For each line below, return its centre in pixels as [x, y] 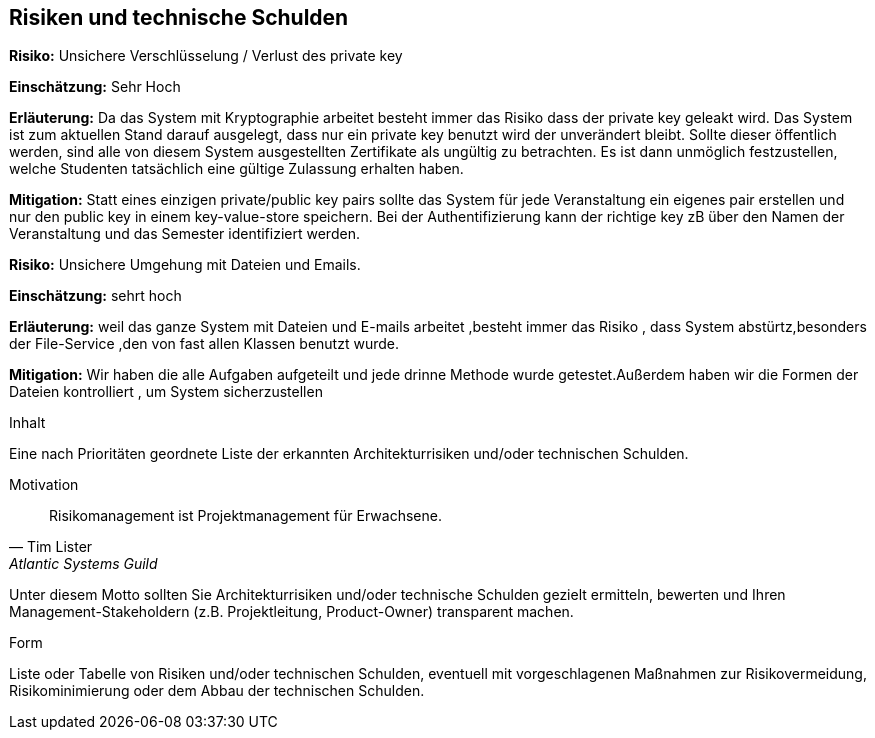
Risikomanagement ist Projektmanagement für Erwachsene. [245, 516]
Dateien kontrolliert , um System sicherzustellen [166, 392]
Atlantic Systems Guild [83, 564]
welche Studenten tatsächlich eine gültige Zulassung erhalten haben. [236, 169]
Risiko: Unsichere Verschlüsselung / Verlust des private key [206, 56]
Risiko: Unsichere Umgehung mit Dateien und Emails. [185, 265]
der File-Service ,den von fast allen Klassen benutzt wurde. [204, 344]
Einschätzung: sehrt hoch [95, 296]
